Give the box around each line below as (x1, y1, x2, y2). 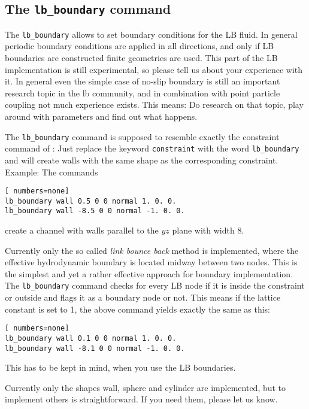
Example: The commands (5, 165, 98, 178)
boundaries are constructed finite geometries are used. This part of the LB (5, 51, 278, 64)
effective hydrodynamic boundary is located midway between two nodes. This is (5, 256, 298, 268)
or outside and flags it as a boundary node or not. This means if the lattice (5, 291, 281, 304)
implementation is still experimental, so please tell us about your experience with (5, 63, 303, 75)
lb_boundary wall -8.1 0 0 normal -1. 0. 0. (5, 344, 185, 353)
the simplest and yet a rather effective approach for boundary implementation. (5, 267, 293, 280)
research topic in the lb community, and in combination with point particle (5, 86, 280, 99)
